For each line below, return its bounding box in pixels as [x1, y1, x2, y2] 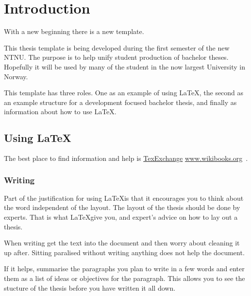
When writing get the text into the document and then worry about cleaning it [4, 238, 240, 248]
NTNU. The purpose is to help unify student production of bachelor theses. [4, 52, 229, 62]
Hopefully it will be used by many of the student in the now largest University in [4, 61, 246, 71]
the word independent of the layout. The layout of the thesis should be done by [4, 202, 240, 212]
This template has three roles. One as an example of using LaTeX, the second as [4, 87, 244, 98]
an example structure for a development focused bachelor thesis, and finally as [4, 97, 237, 107]
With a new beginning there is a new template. [4, 26, 144, 36]
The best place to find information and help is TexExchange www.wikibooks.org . [4, 153, 248, 163]
